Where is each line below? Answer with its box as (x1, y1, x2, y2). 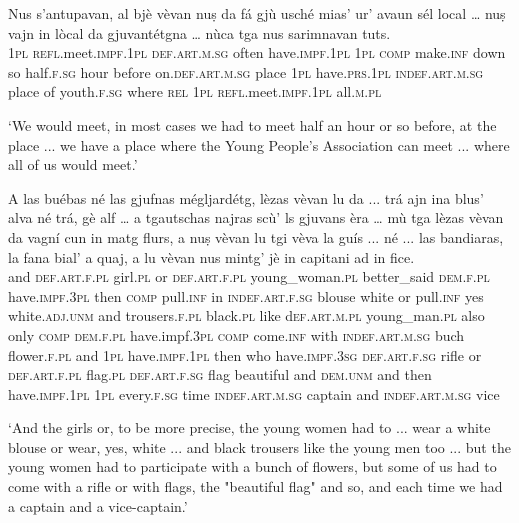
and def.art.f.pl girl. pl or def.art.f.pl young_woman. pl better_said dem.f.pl (8, 266, 490, 287)
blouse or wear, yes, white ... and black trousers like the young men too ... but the (8, 436, 511, 457)
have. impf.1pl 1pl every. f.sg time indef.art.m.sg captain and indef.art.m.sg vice (8, 383, 500, 404)
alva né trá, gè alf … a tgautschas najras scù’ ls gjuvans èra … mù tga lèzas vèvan (8, 207, 504, 228)
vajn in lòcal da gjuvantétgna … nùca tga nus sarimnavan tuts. (8, 22, 391, 43)
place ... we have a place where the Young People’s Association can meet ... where (8, 134, 510, 155)
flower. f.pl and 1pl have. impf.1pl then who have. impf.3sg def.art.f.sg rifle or (8, 344, 482, 365)
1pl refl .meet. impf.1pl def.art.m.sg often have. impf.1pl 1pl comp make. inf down (8, 42, 506, 63)
